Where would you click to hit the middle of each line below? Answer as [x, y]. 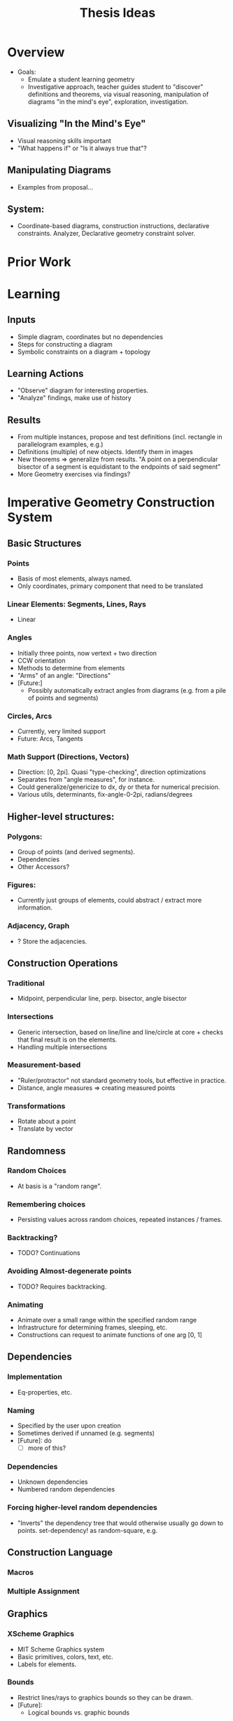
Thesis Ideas [118, 13]
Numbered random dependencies [66, 1489]
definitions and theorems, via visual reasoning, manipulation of [118, 94]
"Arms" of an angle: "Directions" [64, 675]
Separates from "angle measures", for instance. [86, 780]
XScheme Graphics [41, 1634]
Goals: [27, 72]
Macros [20, 1572]
